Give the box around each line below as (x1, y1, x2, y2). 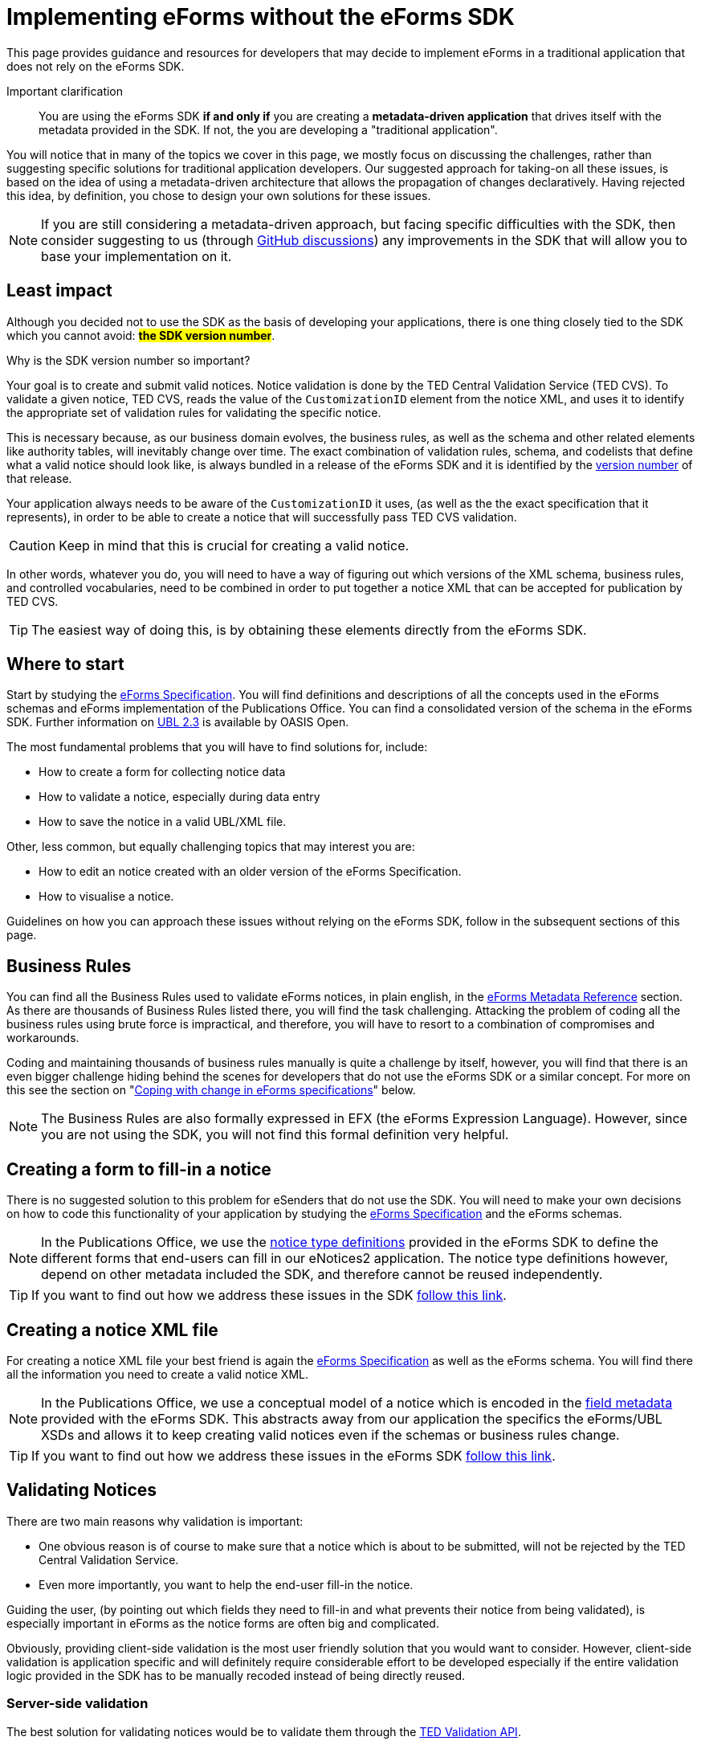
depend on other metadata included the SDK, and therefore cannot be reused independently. (41, 1266, 603, 1283)
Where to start (6, 654, 124, 675)
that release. (6, 471, 72, 485)
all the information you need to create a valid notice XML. (6, 1367, 309, 1381)
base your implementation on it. (41, 247, 232, 264)
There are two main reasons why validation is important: (6, 1514, 304, 1528)
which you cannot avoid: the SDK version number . (6, 328, 275, 342)
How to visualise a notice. (39, 889, 174, 904)
